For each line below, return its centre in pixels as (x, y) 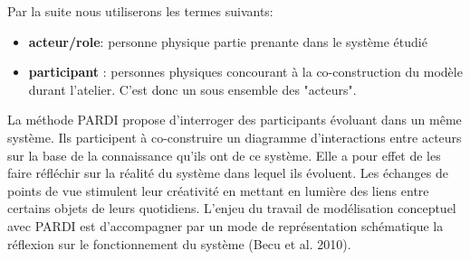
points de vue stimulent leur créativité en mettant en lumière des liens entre (218, 190)
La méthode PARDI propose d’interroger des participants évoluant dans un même (235, 120)
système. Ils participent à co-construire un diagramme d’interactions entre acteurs (235, 137)
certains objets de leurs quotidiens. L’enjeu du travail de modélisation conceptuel (232, 208)
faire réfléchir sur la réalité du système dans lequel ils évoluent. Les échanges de (228, 173)
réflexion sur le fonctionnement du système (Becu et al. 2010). (179, 243)
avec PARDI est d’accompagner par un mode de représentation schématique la (225, 225)
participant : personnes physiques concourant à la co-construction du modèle (245, 72)
